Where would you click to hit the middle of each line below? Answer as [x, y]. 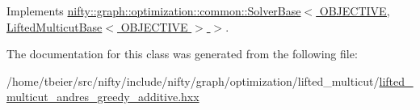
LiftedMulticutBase [55, 26]
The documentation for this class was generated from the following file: [182, 54]
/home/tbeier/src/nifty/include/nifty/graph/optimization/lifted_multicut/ [193, 80]
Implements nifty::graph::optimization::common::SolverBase [154, 11]
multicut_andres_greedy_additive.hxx [103, 97]
